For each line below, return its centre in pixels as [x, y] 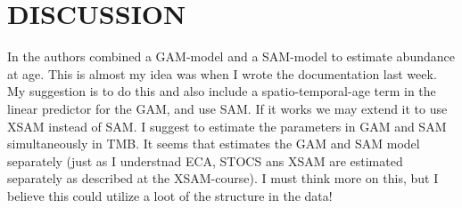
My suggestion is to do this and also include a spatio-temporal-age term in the [222, 91]
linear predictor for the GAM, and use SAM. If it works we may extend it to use [227, 108]
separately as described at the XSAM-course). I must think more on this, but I [223, 178]
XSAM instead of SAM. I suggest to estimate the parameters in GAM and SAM [227, 126]
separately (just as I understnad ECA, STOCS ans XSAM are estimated [205, 160]
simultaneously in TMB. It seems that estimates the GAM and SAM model [214, 144]
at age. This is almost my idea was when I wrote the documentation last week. [222, 73]
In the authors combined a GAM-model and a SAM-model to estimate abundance [231, 56]
